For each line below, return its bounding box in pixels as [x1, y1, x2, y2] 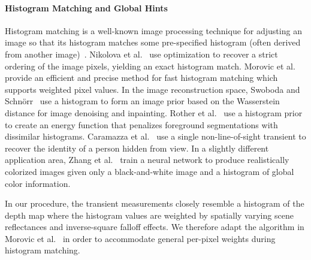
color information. [5, 177, 71, 189]
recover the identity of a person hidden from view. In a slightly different [5, 141, 269, 154]
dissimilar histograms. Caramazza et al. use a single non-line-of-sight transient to [5, 130, 306, 143]
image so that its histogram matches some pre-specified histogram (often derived [5, 36, 301, 49]
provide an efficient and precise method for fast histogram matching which [5, 71, 278, 84]
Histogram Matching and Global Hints [5, 1, 168, 14]
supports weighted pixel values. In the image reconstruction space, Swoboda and [5, 83, 300, 95]
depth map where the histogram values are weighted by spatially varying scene [5, 208, 294, 221]
